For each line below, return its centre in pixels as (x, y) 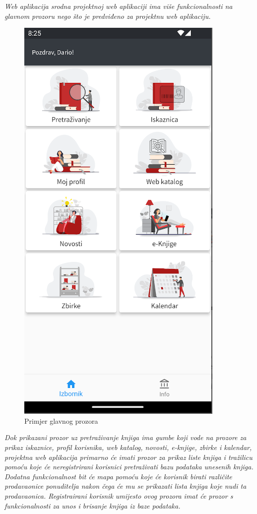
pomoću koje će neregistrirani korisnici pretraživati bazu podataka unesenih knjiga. (129, 467)
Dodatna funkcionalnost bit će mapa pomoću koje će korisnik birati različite (118, 476)
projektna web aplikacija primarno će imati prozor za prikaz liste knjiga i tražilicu (128, 457)
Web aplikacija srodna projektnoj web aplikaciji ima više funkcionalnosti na (119, 6)
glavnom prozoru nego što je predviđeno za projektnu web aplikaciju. (108, 16)
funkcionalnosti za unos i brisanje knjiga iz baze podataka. (93, 505)
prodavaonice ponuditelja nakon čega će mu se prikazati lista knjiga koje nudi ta (126, 486)
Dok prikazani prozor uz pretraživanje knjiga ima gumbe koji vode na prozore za (126, 437)
